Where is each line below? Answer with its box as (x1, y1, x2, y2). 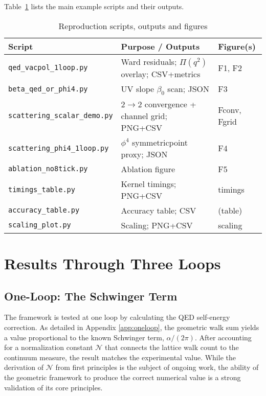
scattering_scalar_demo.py (8, 111, 113, 120)
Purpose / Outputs (121, 40, 200, 52)
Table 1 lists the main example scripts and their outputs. (4, 1, 184, 11)
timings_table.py (8, 185, 75, 194)
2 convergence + (138, 98, 196, 110)
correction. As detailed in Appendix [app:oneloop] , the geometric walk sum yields (4, 321, 259, 332)
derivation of (4, 362, 44, 372)
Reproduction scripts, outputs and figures (58, 19, 208, 32)
